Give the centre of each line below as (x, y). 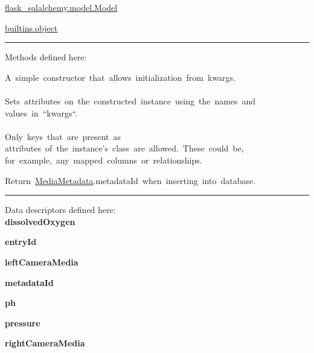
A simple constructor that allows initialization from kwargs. (120, 77)
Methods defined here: (46, 57)
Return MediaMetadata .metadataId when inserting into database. (130, 180)
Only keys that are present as (63, 136)
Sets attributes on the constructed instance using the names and (130, 100)
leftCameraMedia (42, 262)
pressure (23, 323)
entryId (21, 242)
